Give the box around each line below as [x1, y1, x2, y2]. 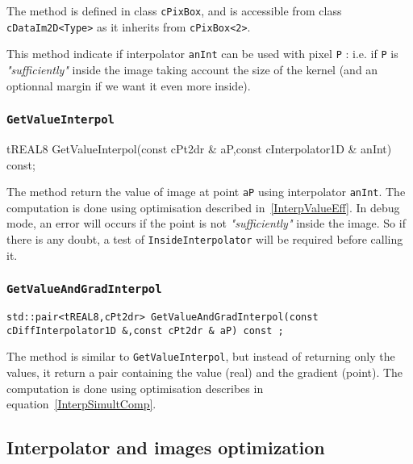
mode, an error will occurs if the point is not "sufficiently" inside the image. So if [6, 215, 406, 232]
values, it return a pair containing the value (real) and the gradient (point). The [6, 363, 403, 380]
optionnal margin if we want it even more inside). [6, 77, 251, 94]
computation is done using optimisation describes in [6, 379, 264, 396]
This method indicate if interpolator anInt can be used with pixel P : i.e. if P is [6, 45, 398, 62]
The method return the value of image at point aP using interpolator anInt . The [6, 183, 406, 200]
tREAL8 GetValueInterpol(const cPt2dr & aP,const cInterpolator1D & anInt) [6, 140, 392, 157]
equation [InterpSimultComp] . [6, 395, 156, 412]
